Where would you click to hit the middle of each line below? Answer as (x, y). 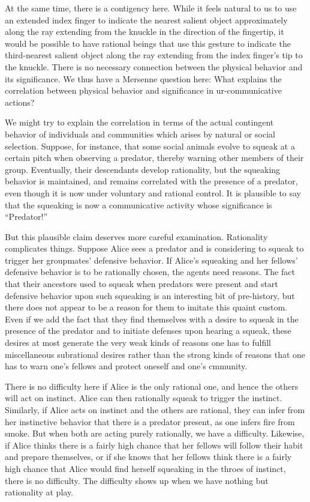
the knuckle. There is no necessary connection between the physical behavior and (154, 66)
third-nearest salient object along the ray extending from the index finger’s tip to (154, 55)
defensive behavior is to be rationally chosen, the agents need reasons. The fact (150, 272)
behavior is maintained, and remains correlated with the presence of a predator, (151, 181)
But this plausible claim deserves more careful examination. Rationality (136, 236)
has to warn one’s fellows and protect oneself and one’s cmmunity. (126, 366)
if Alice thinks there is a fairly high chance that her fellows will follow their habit (154, 445)
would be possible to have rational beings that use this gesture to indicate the (148, 43)
